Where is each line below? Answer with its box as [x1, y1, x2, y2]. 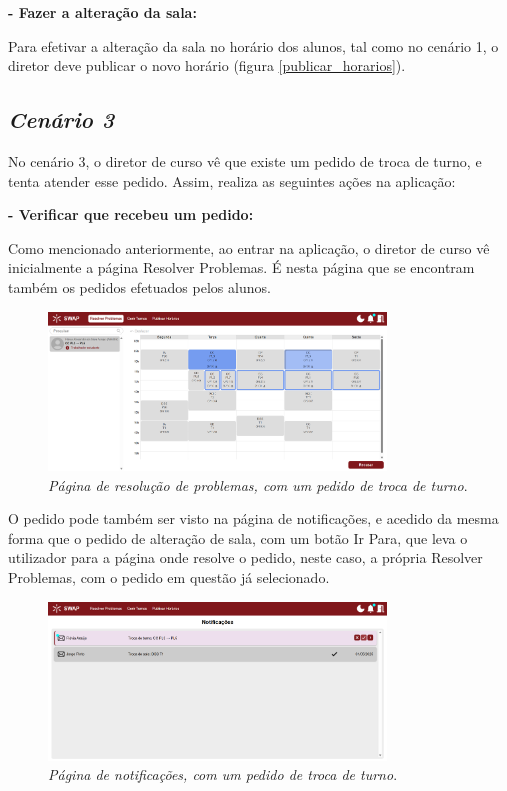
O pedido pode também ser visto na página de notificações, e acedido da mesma [8, 508, 499, 529]
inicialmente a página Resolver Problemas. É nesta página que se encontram [8, 257, 475, 278]
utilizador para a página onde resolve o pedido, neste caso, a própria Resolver [8, 547, 483, 568]
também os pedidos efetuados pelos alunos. [8, 276, 271, 297]
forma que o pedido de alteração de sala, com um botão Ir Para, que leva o [8, 527, 468, 548]
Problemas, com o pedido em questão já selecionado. [8, 566, 330, 587]
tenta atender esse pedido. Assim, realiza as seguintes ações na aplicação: [8, 170, 456, 191]
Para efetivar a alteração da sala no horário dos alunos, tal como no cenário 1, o [8, 35, 499, 56]
